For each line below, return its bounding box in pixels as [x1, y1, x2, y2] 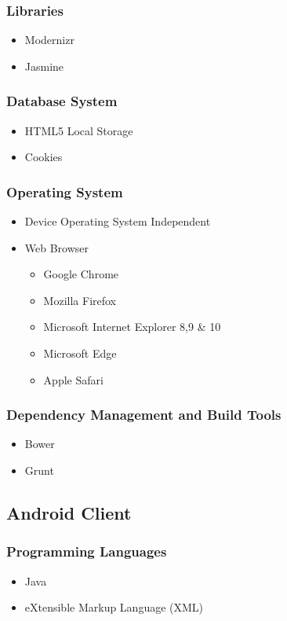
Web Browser [24, 239, 89, 255]
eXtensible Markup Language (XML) [24, 599, 204, 615]
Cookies [24, 149, 63, 165]
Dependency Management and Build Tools [6, 405, 282, 424]
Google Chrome [43, 266, 119, 282]
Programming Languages [6, 542, 167, 561]
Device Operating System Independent [24, 213, 211, 230]
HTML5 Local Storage [24, 122, 133, 138]
